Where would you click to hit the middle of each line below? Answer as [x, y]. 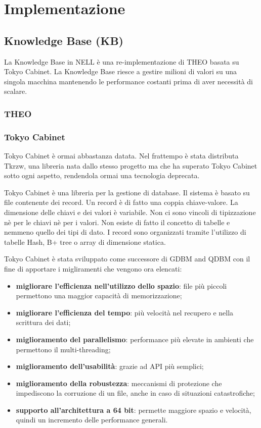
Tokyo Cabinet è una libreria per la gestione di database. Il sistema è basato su [127, 192]
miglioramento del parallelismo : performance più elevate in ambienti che [135, 339]
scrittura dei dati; [43, 322]
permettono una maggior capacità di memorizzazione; [99, 296]
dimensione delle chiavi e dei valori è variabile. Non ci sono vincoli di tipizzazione [130, 212]
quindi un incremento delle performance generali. [92, 420]
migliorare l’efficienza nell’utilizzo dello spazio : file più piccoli [121, 285]
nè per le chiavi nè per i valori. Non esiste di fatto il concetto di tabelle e [117, 222]
